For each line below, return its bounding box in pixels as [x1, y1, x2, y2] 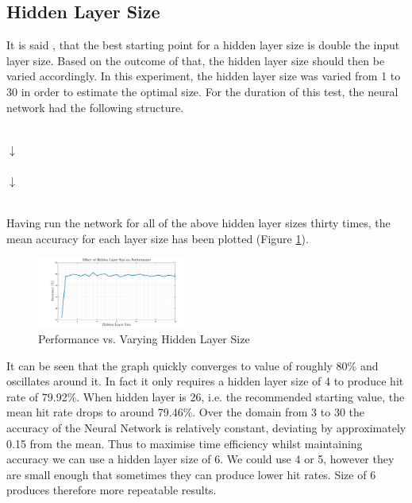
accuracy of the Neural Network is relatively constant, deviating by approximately [6, 420, 406, 436]
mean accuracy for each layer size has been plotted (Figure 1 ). [6, 230, 309, 246]
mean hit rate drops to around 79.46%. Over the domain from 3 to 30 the [6, 404, 364, 420]
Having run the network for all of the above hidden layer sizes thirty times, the [6, 215, 391, 231]
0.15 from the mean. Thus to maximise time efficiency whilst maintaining [6, 435, 363, 451]
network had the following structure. [6, 99, 184, 115]
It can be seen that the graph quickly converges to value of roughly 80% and [6, 357, 379, 373]
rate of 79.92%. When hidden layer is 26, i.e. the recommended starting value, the [6, 388, 405, 404]
